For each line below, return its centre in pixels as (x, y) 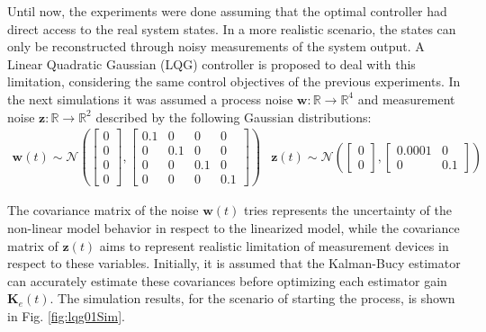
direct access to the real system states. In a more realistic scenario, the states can (232, 28)
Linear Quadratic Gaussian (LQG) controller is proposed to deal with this (211, 63)
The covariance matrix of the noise (103, 210)
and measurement (406, 99)
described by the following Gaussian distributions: (234, 117)
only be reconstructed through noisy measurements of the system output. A (216, 46)
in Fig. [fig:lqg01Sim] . (66, 315)
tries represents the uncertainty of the (347, 210)
